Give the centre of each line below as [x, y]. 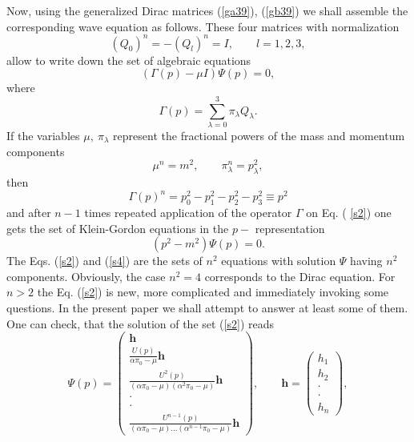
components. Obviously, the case [86, 276]
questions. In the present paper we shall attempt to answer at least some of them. [207, 307]
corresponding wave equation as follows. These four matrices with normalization [203, 26]
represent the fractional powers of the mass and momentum [259, 135]
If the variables [43, 135]
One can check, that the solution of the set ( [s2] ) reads [141, 323]
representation [290, 228]
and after [29, 212]
